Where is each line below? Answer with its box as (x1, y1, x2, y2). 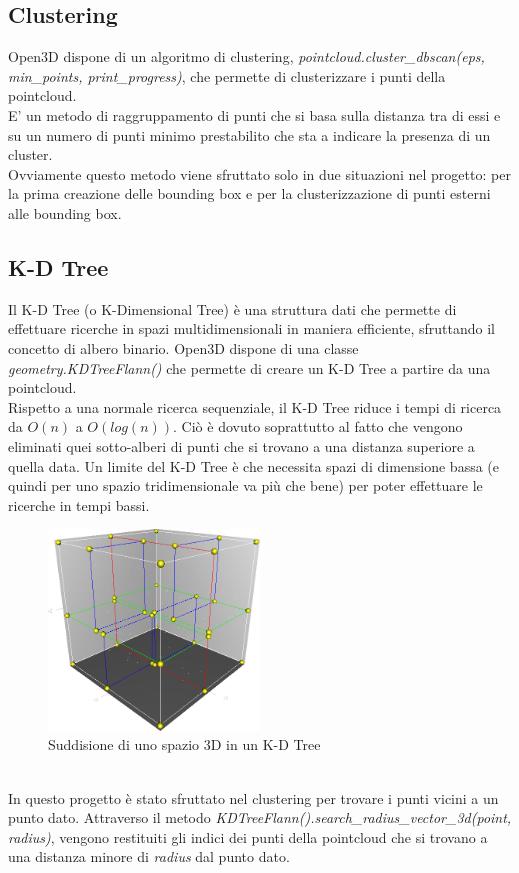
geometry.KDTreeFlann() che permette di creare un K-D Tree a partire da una (8, 357, 491, 378)
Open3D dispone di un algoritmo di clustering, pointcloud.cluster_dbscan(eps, (8, 46, 485, 67)
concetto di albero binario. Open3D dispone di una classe (8, 337, 359, 358)
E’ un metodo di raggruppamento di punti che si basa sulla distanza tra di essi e (8, 104, 501, 125)
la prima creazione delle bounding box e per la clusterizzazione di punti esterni (8, 183, 491, 204)
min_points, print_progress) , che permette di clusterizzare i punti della (8, 65, 446, 86)
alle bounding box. (8, 202, 122, 223)
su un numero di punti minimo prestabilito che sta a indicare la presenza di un (8, 124, 491, 145)
